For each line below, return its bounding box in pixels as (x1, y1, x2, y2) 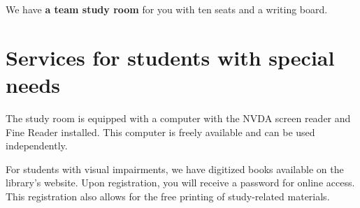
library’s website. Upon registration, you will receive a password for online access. (6, 175, 355, 190)
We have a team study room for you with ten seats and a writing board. (6, 2, 328, 16)
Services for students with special (6, 43, 335, 71)
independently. (6, 138, 68, 153)
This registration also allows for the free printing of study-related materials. (6, 188, 330, 203)
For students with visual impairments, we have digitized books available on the (6, 161, 344, 176)
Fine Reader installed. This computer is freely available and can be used (6, 124, 315, 139)
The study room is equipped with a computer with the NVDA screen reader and (6, 110, 351, 125)
